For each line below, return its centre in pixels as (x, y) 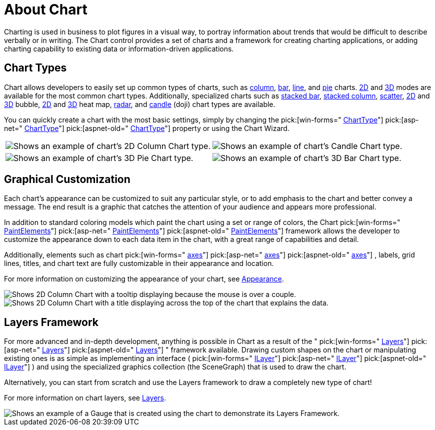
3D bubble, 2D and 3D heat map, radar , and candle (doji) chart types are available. (140, 104)
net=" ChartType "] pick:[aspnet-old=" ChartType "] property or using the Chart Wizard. (147, 128)
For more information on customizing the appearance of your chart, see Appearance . (144, 279)
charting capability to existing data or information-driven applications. (119, 48)
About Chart (46, 9)
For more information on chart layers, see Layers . (85, 398)
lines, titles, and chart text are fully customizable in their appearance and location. (139, 263)
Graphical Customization (67, 179)
